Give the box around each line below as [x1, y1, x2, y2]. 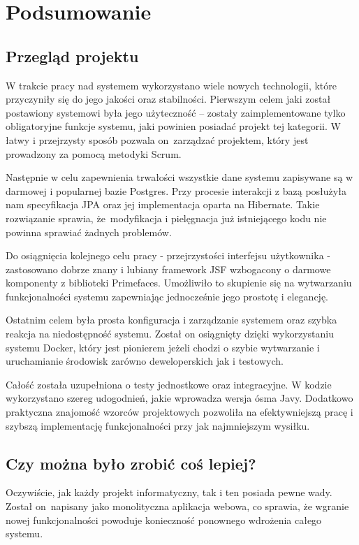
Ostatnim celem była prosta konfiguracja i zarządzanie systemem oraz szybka [6, 312, 337, 327]
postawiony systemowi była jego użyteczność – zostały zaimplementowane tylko [6, 105, 346, 119]
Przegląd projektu [6, 45, 139, 66]
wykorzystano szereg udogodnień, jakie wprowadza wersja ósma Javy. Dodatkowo [6, 391, 353, 405]
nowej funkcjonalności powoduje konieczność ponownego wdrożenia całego [6, 512, 322, 527]
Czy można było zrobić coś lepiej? [6, 452, 256, 474]
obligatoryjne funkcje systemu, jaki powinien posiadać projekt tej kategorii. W [6, 119, 341, 133]
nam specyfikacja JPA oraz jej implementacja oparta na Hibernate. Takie [6, 197, 320, 212]
